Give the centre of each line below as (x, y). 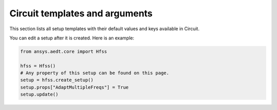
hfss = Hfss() (38, 66)
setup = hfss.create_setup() (57, 80)
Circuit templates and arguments (81, 13)
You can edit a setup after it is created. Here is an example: (72, 38)
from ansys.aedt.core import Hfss (64, 51)
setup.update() (39, 94)
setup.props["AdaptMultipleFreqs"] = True (74, 87)
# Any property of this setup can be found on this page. (95, 73)
